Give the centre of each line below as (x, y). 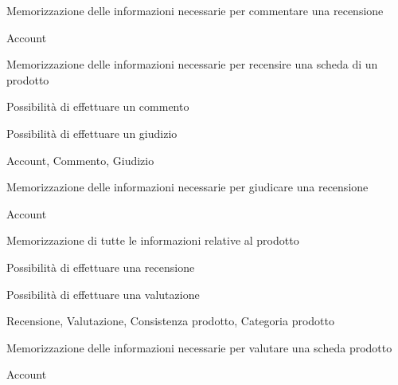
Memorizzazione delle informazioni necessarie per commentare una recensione (195, 10)
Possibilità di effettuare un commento (98, 106)
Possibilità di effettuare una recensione (101, 267)
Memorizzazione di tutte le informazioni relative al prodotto (153, 240)
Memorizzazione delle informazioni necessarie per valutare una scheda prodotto (199, 347)
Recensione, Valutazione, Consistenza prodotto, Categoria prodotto (171, 321)
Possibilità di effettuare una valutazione (103, 294)
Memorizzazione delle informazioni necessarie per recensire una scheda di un (192, 64)
